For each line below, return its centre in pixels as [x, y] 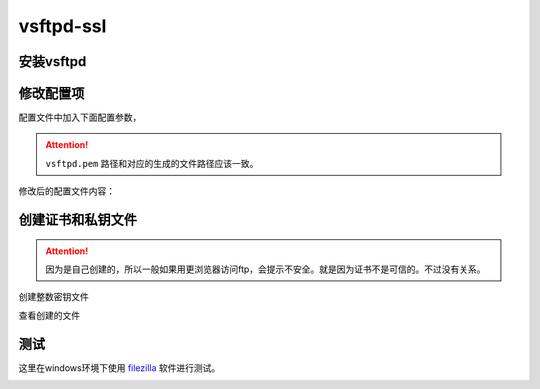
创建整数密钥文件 [53, 297]
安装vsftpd [52, 61]
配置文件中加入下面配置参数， [80, 117]
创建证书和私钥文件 [77, 220]
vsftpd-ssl [62, 26]
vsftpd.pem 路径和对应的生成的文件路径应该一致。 [152, 163]
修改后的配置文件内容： [66, 191]
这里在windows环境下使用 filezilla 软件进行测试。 [119, 367]
